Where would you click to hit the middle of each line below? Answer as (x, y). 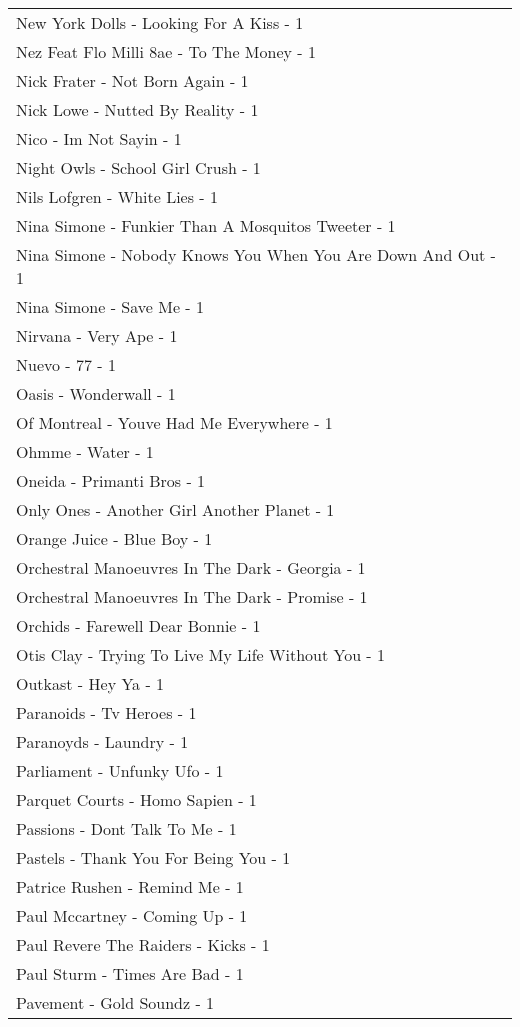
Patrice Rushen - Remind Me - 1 (130, 886)
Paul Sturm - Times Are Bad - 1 (130, 973)
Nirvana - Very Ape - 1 (97, 335)
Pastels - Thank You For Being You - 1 (153, 857)
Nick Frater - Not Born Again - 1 (132, 80)
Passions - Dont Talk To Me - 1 (126, 828)
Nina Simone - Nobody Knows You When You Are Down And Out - (256, 254)
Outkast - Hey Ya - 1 (90, 683)
